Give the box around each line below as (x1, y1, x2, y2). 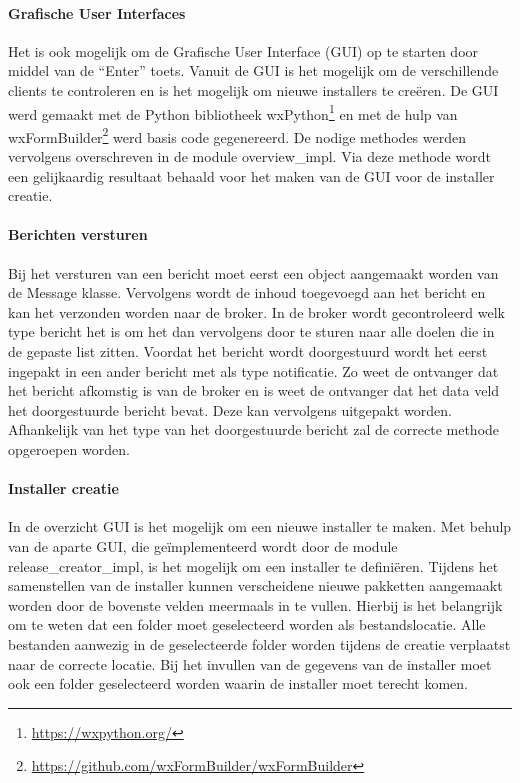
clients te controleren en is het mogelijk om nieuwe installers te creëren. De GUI (8, 79, 499, 100)
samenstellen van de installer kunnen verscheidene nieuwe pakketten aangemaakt (8, 575, 503, 596)
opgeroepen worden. (8, 439, 130, 459)
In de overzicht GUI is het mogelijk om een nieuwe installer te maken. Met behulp (8, 516, 512, 537)
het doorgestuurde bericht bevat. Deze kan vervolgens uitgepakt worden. (8, 399, 452, 420)
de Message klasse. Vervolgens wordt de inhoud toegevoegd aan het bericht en (8, 282, 486, 303)
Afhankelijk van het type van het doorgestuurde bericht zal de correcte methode (8, 419, 500, 440)
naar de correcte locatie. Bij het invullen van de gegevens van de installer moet (8, 653, 492, 674)
